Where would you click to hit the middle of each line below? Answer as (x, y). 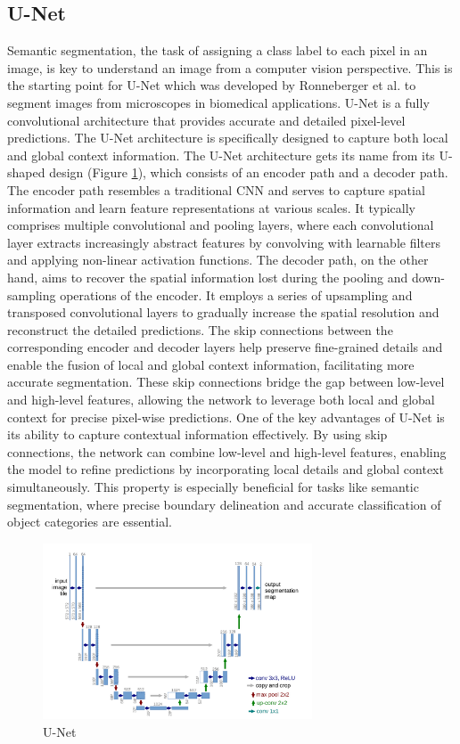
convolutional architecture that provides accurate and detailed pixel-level (206, 120)
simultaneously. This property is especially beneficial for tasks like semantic (213, 487)
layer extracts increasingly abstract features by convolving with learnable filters (224, 242)
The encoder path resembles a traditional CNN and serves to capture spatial (216, 189)
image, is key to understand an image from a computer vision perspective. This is (230, 67)
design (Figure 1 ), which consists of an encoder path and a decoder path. (249, 172)
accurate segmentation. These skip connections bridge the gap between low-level (226, 382)
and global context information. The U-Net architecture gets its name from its (221, 155)
